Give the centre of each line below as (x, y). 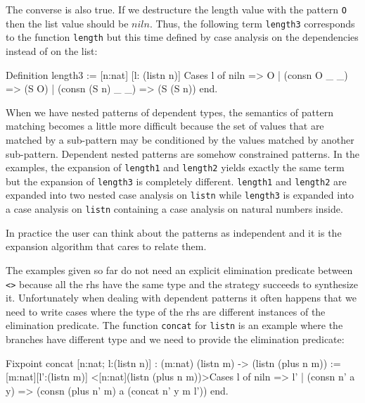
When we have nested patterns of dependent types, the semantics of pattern (169, 112)
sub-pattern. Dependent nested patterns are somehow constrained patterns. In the (182, 153)
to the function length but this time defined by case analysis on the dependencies (182, 37)
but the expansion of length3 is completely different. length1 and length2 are (176, 181)
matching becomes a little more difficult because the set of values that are (165, 126)
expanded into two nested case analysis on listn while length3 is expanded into (180, 195)
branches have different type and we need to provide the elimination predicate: (175, 339)
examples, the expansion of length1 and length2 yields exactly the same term (175, 167)
